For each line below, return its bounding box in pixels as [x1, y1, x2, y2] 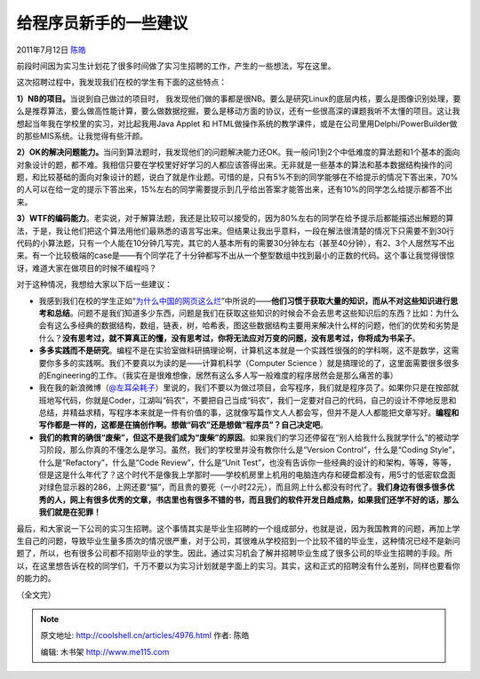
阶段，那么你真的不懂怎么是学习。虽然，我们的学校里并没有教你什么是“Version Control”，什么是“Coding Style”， [45, 444, 460, 455]
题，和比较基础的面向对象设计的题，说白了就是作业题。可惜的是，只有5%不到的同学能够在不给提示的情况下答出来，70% [16, 172, 459, 182]
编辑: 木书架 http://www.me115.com [40, 646, 170, 657]
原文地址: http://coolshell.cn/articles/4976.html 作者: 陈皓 [40, 630, 250, 641]
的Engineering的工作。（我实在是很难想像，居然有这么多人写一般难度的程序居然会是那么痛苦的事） [38, 370, 398, 380]
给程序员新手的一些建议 [16, 13, 188, 33]
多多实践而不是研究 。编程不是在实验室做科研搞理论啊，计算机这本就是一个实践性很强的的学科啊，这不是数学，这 [38, 345, 452, 355]
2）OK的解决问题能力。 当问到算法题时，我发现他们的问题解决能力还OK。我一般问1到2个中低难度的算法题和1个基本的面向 [16, 147, 460, 157]
